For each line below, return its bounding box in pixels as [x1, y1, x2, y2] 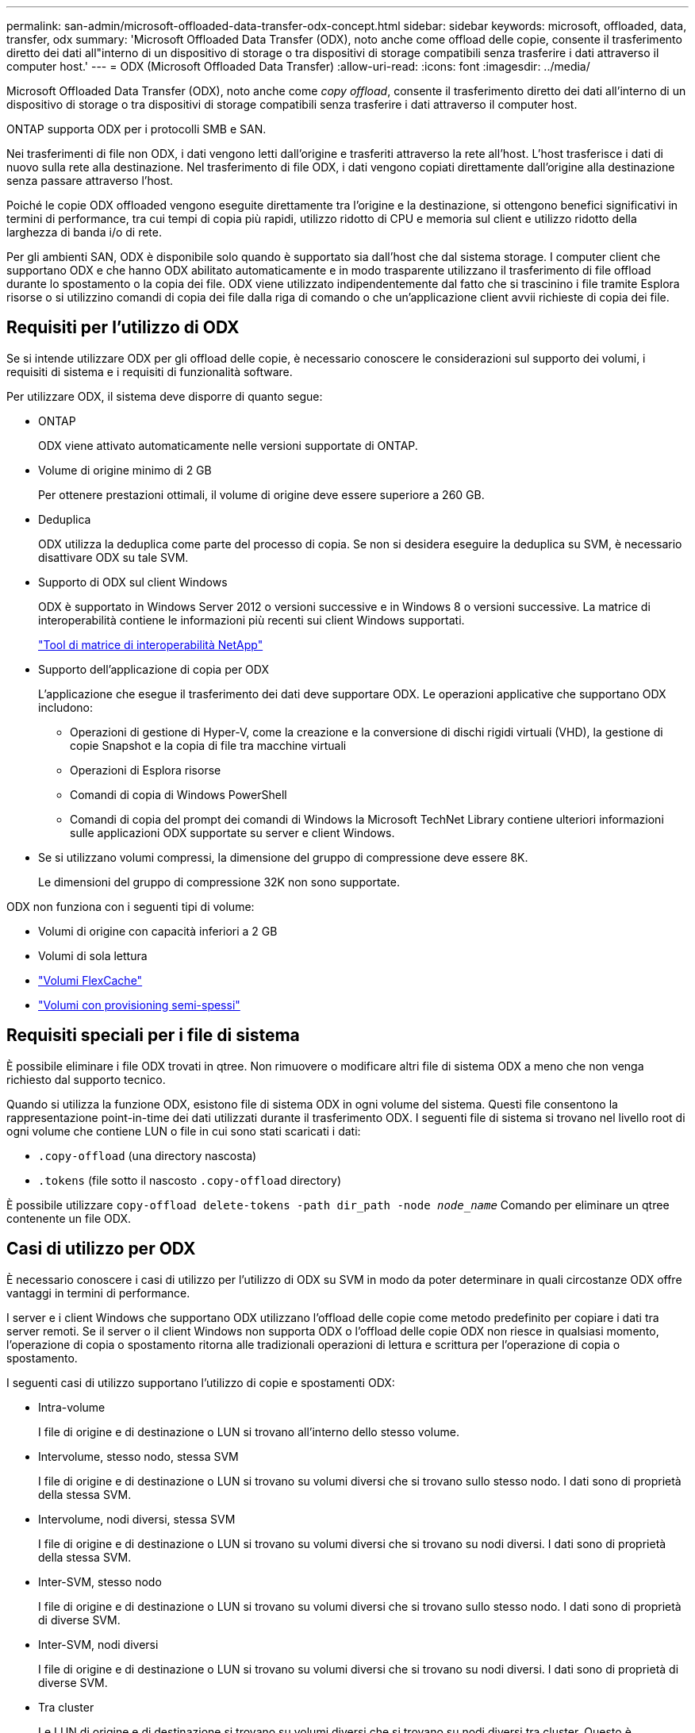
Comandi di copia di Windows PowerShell [70, 787, 287, 801]
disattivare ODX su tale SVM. [38, 550, 189, 564]
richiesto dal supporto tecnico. [6, 1072, 166, 1086]
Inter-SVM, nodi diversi [38, 1637, 159, 1651]
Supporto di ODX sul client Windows [38, 574, 228, 589]
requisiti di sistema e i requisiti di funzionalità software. [6, 364, 293, 378]
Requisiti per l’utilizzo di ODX [6, 317, 240, 338]
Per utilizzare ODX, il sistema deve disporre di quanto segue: [6, 389, 323, 403]
